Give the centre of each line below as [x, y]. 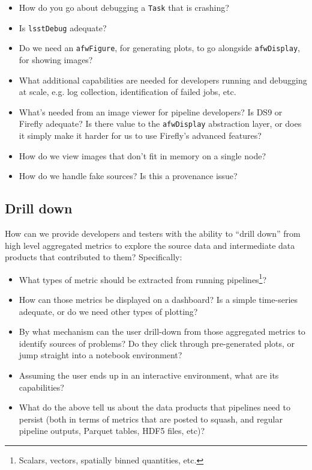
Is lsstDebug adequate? [63, 27]
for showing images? [56, 59]
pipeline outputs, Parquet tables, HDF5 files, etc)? [112, 431]
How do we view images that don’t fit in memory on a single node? [142, 155]
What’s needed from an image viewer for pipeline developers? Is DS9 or [151, 111]
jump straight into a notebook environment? [100, 355]
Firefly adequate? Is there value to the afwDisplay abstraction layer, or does [160, 124]
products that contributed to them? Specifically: [94, 257]
